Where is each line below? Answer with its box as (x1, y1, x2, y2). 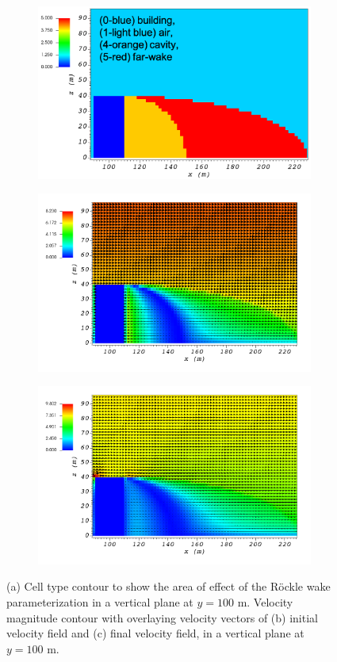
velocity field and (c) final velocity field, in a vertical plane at (6, 625, 304, 641)
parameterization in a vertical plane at (6, 594, 193, 610)
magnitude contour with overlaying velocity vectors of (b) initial (6, 609, 318, 626)
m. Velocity (237, 594, 293, 610)
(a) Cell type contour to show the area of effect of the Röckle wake (6, 578, 331, 595)
